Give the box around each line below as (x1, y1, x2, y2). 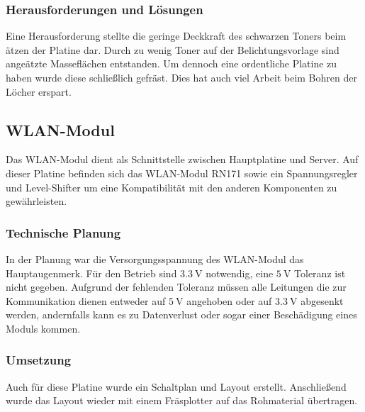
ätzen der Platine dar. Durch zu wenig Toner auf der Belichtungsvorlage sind (6, 42, 339, 57)
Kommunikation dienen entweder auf (6, 293, 166, 308)
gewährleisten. (6, 194, 67, 208)
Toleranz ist (294, 265, 346, 280)
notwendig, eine (206, 265, 274, 280)
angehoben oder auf (186, 293, 272, 308)
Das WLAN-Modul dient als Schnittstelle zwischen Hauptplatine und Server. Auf (6, 152, 359, 167)
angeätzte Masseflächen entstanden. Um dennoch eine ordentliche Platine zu (6, 56, 337, 71)
